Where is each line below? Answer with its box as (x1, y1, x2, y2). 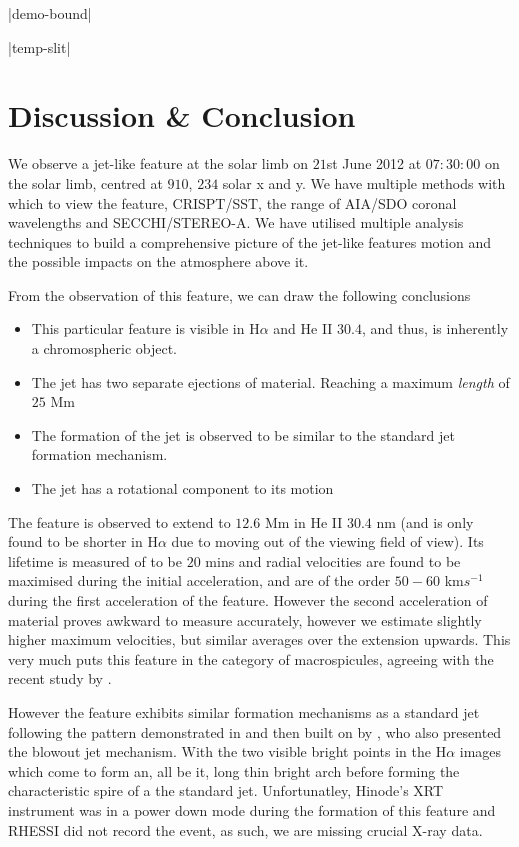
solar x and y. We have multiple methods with (222, 172, 506, 193)
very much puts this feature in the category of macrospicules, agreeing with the (8, 648, 494, 669)
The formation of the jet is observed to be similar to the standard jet (31, 424, 455, 445)
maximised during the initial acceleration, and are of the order (8, 570, 391, 591)
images (459, 741, 502, 762)
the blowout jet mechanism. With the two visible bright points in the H (8, 741, 447, 762)
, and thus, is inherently (361, 318, 509, 339)
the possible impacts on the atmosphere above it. (8, 251, 309, 272)
